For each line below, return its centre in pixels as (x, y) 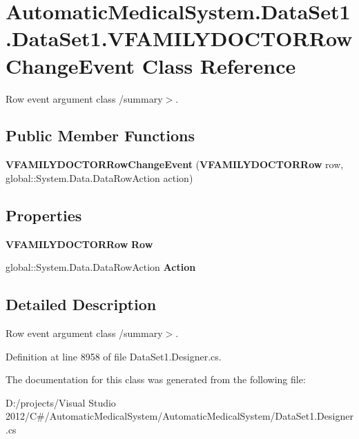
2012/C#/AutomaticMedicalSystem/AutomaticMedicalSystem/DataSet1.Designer (179, 416)
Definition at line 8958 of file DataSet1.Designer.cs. (114, 356)
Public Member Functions (100, 135)
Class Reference (219, 65)
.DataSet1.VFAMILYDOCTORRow (179, 38)
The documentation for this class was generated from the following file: (156, 379)
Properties (44, 215)
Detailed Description (81, 304)
